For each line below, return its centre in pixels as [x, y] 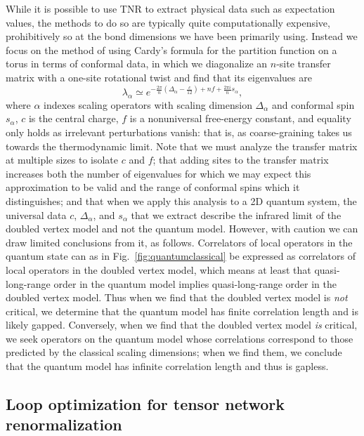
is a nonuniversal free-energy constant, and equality [240, 118]
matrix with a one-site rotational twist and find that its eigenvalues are [159, 77]
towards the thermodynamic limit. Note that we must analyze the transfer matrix [182, 146]
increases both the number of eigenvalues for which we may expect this [158, 173]
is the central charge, [73, 118]
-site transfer [304, 64]
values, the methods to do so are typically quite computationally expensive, [168, 22]
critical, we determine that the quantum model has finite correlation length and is [182, 311]
